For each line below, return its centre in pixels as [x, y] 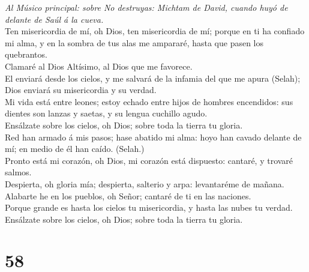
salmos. [18, 172]
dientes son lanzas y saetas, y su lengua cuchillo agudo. [106, 113]
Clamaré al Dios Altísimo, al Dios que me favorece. [99, 66]
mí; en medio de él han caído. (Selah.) [75, 149]
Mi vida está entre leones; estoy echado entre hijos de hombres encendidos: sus [149, 101]
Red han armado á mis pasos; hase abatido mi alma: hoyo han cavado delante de [153, 137]
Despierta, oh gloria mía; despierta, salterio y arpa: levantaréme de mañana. [145, 183]
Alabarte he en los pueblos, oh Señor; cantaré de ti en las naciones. [128, 195]
